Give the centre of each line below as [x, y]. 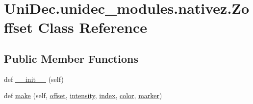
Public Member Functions [71, 58]
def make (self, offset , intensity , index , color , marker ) [83, 95]
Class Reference [92, 27]
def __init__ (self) [34, 79]
